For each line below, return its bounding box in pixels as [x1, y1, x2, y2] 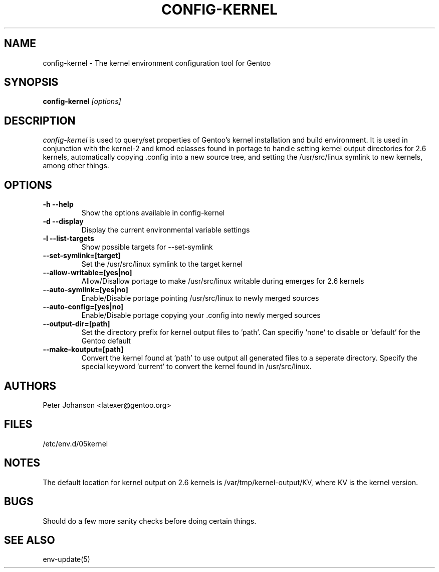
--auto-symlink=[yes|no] [43, 285, 128, 294]
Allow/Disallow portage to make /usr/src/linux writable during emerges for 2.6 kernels [81, 277, 364, 286]
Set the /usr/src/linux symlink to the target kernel [81, 260, 243, 269]
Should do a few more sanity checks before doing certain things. [43, 516, 257, 525]
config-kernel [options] [43, 97, 121, 106]
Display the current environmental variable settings [81, 225, 250, 235]
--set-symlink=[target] [43, 251, 121, 260]
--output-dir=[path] [43, 319, 110, 328]
